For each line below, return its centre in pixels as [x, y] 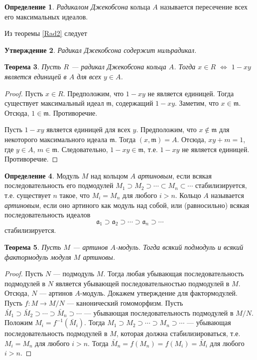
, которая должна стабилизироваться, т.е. [178, 333]
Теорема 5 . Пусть [33, 247]
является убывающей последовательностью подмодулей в [142, 283]
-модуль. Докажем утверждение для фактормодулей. [159, 293]
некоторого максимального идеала [56, 139]
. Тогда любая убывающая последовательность [174, 273]
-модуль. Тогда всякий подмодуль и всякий [179, 247]
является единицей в [36, 76]
